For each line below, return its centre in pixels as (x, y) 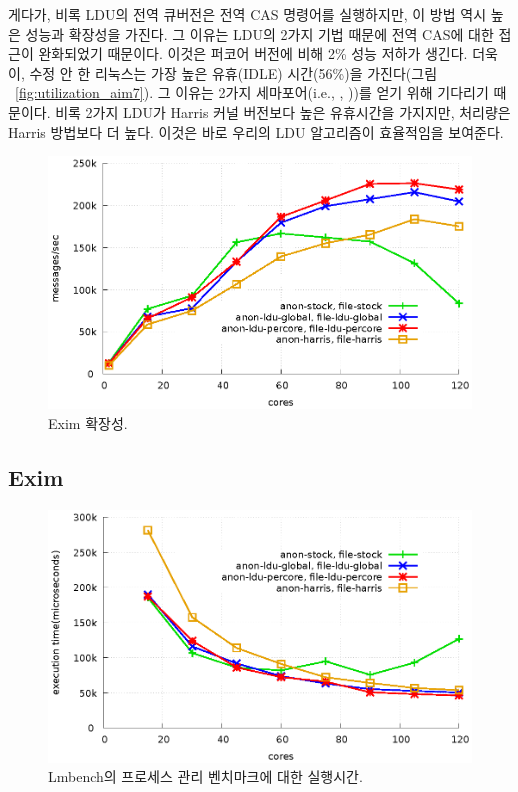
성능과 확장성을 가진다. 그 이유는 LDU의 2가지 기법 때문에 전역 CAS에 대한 (259, 33)
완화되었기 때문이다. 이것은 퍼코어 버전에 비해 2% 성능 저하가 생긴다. (253, 53)
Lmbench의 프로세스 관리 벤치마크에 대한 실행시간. (205, 776)
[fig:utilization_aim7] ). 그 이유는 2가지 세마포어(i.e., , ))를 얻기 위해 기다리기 (252, 92)
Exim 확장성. (88, 422)
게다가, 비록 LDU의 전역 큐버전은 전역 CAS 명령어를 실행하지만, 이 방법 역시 (247, 14)
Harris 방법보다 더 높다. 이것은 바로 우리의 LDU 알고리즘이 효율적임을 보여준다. (256, 131)
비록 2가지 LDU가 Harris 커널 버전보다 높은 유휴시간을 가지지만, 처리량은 (283, 111)
